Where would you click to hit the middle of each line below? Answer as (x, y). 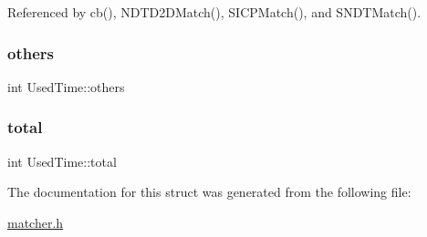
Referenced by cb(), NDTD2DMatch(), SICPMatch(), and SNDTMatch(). (214, 12)
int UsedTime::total (62, 161)
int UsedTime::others (66, 86)
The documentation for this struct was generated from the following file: (209, 192)
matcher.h (36, 222)
